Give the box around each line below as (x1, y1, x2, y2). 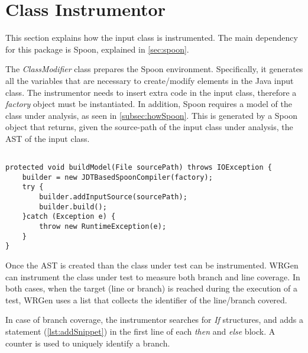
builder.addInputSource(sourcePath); (39, 193, 187, 202)
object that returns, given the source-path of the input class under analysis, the (5, 121, 293, 133)
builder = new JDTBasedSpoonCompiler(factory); (22, 173, 213, 182)
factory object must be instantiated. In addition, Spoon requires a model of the (5, 98, 292, 110)
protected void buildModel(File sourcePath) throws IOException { (5, 163, 273, 172)
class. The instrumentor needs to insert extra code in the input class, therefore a (5, 86, 297, 98)
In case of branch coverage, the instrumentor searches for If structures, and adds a (5, 313, 304, 326)
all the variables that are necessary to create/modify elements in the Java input (5, 74, 294, 86)
